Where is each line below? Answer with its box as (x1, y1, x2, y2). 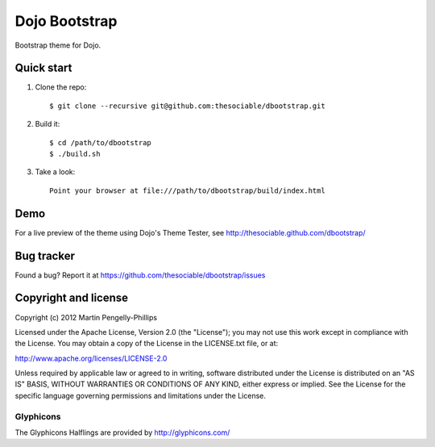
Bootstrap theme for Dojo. (14, 40, 101, 50)
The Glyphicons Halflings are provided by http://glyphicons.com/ (14, 428, 230, 437)
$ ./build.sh (49, 149, 101, 159)
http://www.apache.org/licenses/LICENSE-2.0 (14, 353, 168, 363)
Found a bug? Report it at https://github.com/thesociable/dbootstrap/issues (14, 270, 266, 280)
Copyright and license (14, 291, 129, 305)
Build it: (35, 119, 60, 129)
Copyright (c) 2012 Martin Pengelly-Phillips (14, 312, 157, 322)
